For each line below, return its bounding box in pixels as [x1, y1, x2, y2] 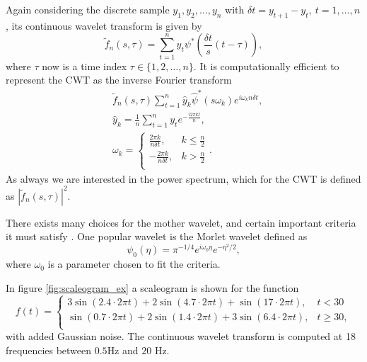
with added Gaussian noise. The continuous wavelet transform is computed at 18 [6, 329, 356, 344]
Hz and [107, 342, 139, 357]
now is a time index [42, 58, 127, 73]
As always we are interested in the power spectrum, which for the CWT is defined [6, 171, 361, 186]
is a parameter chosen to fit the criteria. [47, 256, 221, 271]
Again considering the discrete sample [6, 2, 170, 16]
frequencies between [6, 342, 92, 357]
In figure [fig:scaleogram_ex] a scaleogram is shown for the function [6, 280, 299, 295]
